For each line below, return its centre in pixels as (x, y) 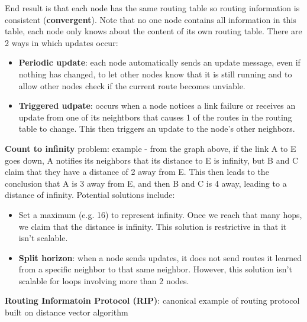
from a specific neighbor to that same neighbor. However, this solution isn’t (155, 269)
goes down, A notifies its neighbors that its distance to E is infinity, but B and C (152, 160)
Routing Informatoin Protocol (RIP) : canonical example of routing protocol (152, 300)
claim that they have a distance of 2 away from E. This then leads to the (137, 172)
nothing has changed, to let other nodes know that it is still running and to (155, 74)
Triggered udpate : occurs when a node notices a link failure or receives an (157, 105)
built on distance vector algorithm (67, 312)
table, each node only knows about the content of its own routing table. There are (153, 31)
